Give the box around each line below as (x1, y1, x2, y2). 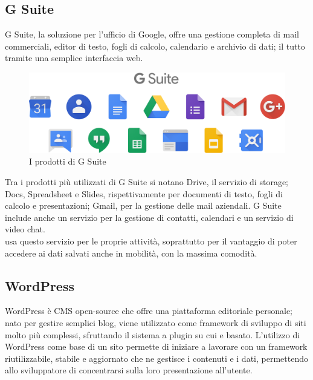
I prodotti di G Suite (29, 155, 106, 168)
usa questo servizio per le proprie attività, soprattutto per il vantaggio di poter (5, 235, 297, 247)
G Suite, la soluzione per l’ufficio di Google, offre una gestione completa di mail (5, 28, 299, 41)
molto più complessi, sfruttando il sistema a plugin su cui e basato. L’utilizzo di (5, 328, 300, 341)
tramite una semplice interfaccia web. (5, 51, 143, 64)
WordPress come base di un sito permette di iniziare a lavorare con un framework (5, 340, 308, 353)
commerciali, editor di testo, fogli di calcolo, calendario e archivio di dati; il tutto (5, 39, 305, 52)
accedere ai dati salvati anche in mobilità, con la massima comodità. (5, 246, 257, 259)
